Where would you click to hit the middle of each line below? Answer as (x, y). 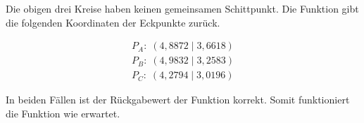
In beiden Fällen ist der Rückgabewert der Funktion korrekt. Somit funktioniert (178, 100)
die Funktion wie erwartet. (63, 113)
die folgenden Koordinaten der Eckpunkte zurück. (113, 22)
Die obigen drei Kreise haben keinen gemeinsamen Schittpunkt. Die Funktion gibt (182, 8)
